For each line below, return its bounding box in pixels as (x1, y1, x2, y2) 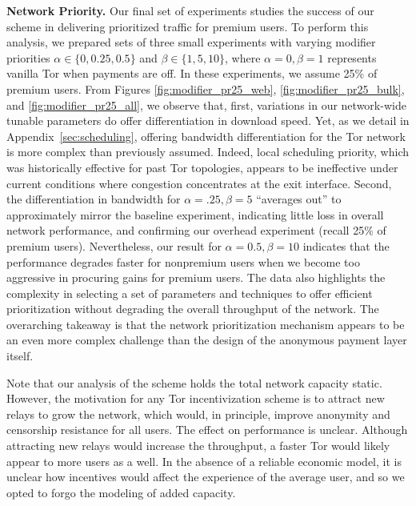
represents (327, 49, 377, 66)
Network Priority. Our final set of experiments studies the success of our (6, 2, 374, 18)
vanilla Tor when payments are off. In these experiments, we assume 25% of (6, 65, 378, 82)
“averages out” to (256, 191, 342, 207)
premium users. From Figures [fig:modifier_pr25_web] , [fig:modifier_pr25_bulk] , (6, 80, 405, 97)
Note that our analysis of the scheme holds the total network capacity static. (6, 374, 382, 391)
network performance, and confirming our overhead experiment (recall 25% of (6, 222, 386, 239)
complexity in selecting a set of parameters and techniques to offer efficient (6, 284, 373, 301)
